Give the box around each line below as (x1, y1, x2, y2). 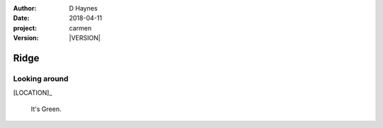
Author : (13, 4, 37, 12)
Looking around (13, 74, 69, 83)
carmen (69, 23, 92, 32)
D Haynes (69, 4, 98, 12)
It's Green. (30, 105, 62, 113)
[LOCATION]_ (13, 88, 52, 97)
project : (13, 23, 37, 32)
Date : (13, 14, 30, 23)
